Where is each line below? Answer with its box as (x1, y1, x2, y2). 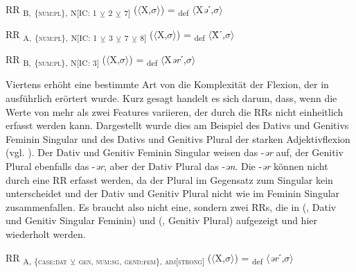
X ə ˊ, (195, 2, 214, 16)
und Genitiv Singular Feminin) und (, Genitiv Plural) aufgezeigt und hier (6, 213, 317, 228)
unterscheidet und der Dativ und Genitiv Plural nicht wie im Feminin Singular (6, 186, 340, 201)
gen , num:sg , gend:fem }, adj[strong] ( (78, 250, 212, 266)
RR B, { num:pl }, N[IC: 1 (6, 2, 97, 18)
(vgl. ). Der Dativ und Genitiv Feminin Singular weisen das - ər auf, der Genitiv (6, 145, 344, 160)
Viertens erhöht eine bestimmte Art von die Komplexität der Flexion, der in (6, 77, 329, 92)
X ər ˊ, (164, 52, 186, 67)
